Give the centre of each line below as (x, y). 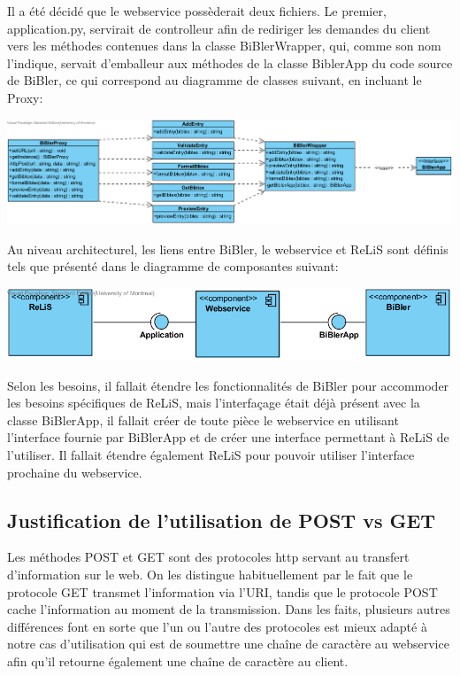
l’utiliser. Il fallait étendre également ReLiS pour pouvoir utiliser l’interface (211, 454)
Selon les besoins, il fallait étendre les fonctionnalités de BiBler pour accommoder (228, 385)
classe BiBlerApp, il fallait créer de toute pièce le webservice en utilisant (203, 420)
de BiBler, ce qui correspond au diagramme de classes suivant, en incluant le (215, 80)
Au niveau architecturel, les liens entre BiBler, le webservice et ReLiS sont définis (228, 249)
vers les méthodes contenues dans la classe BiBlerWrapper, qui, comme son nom (224, 46)
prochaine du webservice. (75, 472)
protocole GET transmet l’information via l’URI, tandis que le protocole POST (222, 591)
